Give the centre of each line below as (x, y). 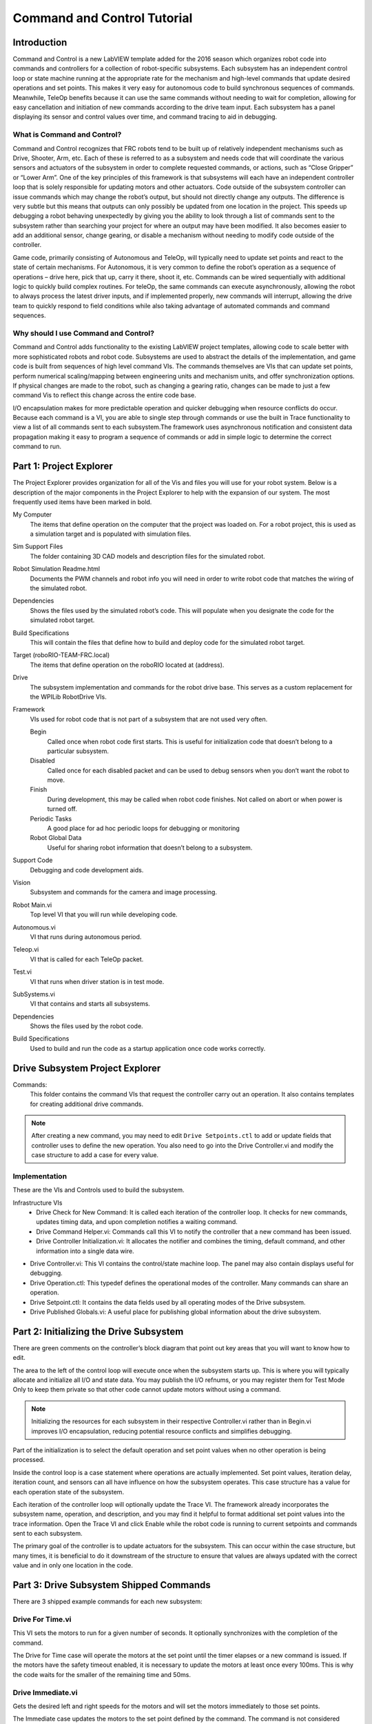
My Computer (32, 514)
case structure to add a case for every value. (95, 1155)
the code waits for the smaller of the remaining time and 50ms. (102, 1674)
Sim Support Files (38, 547)
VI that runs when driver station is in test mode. (97, 981)
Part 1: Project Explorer (63, 467)
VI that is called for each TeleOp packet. (87, 959)
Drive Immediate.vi (45, 1692)
